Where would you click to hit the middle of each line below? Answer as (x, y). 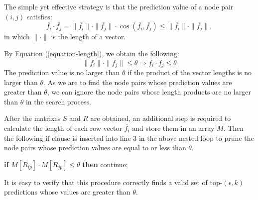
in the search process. (58, 101)
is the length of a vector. (88, 37)
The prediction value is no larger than (62, 72)
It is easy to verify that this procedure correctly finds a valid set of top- (113, 182)
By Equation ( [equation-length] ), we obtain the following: (92, 53)
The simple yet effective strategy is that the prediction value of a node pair (119, 6)
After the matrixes (32, 118)
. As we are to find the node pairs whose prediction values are (138, 82)
